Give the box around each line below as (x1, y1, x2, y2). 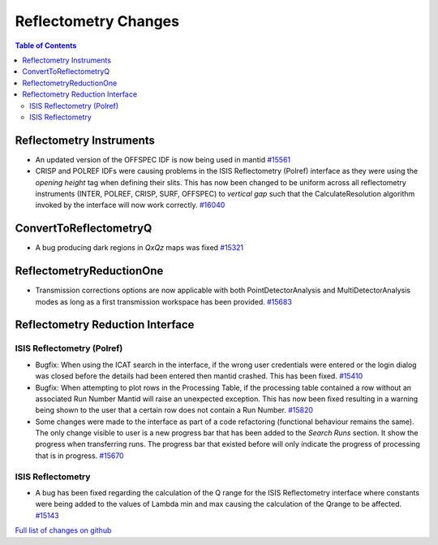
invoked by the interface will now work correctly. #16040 (35, 200, 225, 210)
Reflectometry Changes (15, 12, 180, 30)
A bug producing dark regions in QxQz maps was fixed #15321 (35, 243, 244, 253)
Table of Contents (15, 41, 77, 50)
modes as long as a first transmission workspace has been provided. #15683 (35, 296, 292, 306)
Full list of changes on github (15, 526, 112, 535)
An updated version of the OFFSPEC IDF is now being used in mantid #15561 (35, 154, 291, 164)
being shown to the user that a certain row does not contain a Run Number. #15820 (35, 405, 314, 415)
